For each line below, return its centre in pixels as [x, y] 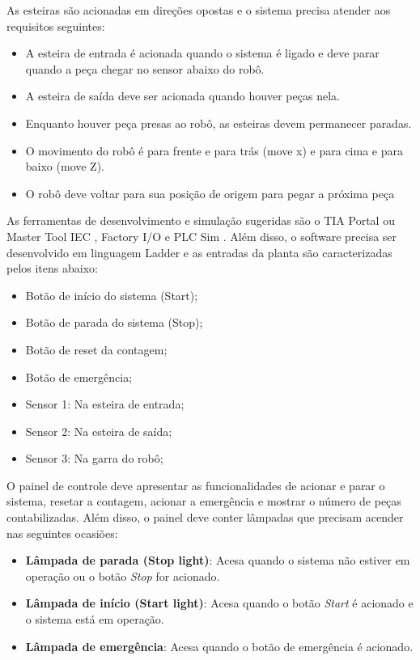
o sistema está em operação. [95, 619]
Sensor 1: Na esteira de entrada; [105, 404]
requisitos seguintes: [56, 25]
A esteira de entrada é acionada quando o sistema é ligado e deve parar [202, 53]
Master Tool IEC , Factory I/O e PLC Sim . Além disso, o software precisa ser [202, 236]
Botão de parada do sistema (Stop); [114, 322]
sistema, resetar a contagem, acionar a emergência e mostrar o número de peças [204, 501]
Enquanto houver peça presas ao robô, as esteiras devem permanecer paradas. [218, 123]
